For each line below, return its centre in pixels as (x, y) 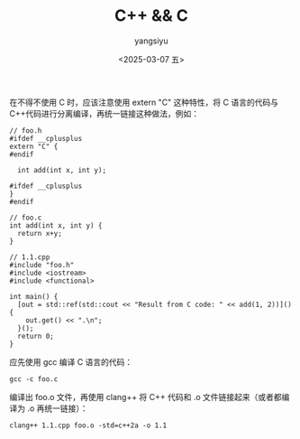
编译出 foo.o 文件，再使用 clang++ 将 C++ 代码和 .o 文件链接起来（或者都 (145, 397)
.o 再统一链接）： (57, 408)
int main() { (34, 296)
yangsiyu (151, 41)
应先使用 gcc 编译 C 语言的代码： (71, 361)
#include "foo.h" (42, 265)
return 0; (36, 336)
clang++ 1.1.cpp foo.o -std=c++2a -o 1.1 (88, 425)
